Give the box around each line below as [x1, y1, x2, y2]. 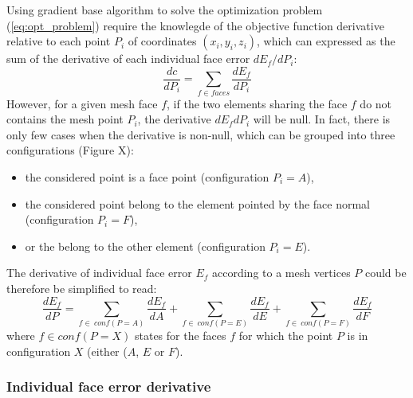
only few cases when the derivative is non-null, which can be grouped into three [6, 126, 395, 142]
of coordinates [128, 33, 197, 49]
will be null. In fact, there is [253, 111, 391, 127]
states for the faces [134, 327, 226, 344]
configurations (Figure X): [6, 142, 134, 158]
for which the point [238, 327, 333, 344]
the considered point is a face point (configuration [25, 168, 269, 185]
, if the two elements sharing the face [167, 95, 348, 111]
